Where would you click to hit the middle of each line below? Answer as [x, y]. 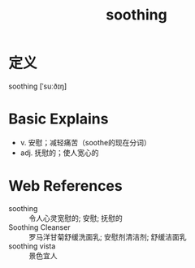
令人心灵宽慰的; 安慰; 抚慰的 [76, 218]
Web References [66, 186]
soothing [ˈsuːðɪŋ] [38, 86]
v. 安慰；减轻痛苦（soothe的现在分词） [86, 142]
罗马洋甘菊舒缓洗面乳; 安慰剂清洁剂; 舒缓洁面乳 [108, 236]
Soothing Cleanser [39, 227]
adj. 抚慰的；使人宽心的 [59, 153]
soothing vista [32, 246]
